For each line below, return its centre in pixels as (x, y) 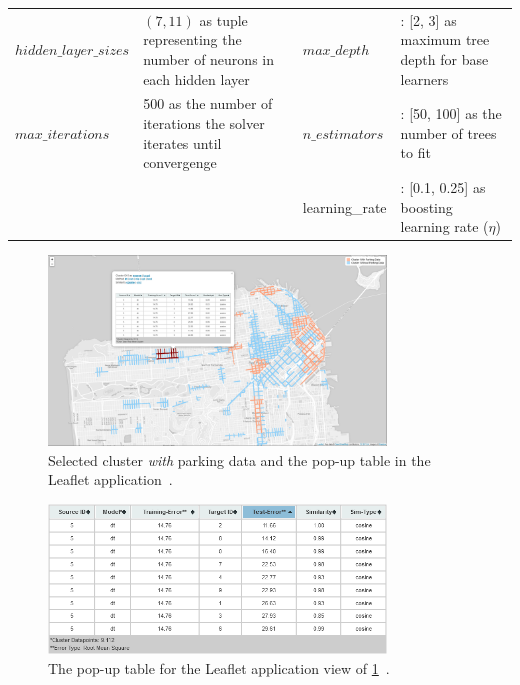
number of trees (448, 132)
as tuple (223, 19)
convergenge (180, 162)
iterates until (182, 142)
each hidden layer (196, 78)
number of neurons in (208, 58)
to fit (415, 152)
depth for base (444, 58)
